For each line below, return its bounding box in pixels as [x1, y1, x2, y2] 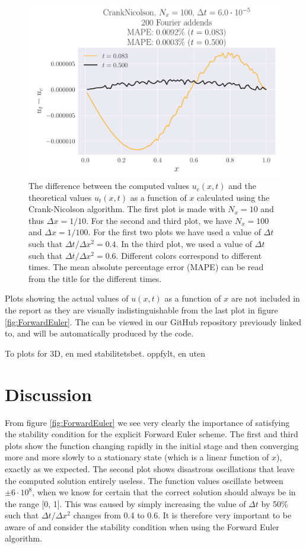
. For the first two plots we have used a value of [88, 226, 261, 238]
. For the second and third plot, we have [86, 214, 232, 226]
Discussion [5, 382, 92, 406]
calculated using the [197, 191, 270, 203]
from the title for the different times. [28, 272, 162, 284]
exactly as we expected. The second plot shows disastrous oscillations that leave [5, 462, 295, 475]
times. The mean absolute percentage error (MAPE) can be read [28, 261, 264, 273]
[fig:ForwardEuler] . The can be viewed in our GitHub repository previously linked [5, 315, 301, 328]
